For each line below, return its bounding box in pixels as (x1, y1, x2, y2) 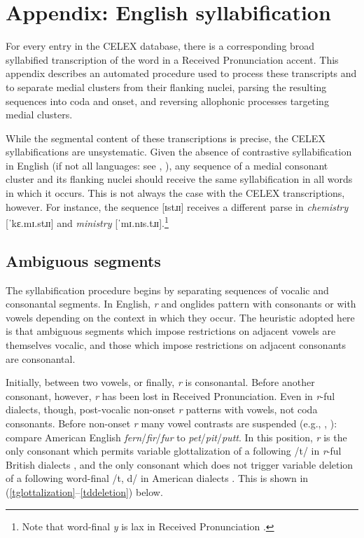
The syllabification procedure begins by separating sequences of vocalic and (6, 282, 329, 297)
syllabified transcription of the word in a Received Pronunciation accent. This (6, 52, 339, 67)
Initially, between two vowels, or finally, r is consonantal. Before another (6, 375, 315, 389)
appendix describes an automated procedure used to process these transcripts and (6, 66, 357, 81)
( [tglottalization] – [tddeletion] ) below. (6, 485, 163, 499)
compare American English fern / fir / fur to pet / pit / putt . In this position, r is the (6, 429, 347, 444)
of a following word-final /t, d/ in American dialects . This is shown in (6, 471, 309, 485)
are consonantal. (6, 351, 76, 366)
